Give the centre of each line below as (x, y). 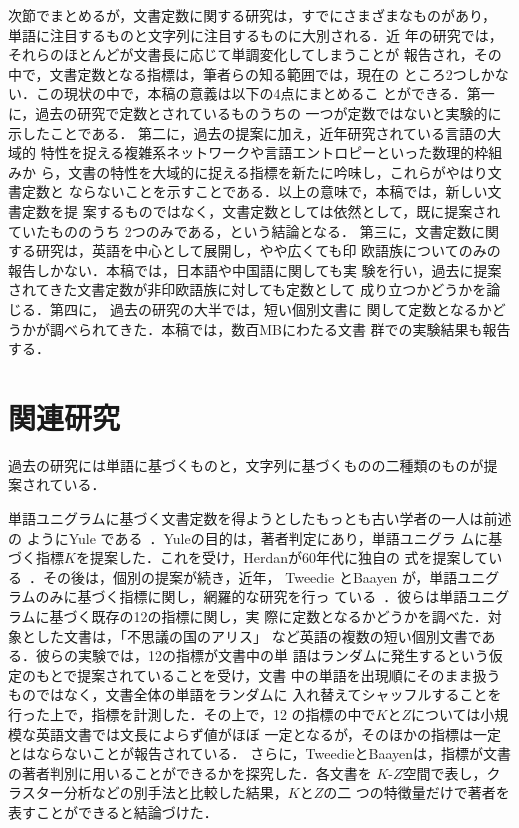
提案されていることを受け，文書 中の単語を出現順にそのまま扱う (289, 674)
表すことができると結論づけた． (113, 811)
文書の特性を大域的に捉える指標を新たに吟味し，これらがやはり (278, 171)
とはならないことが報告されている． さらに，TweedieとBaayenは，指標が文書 (260, 753)
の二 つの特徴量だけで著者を (416, 792)
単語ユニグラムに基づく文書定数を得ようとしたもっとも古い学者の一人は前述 (260, 518)
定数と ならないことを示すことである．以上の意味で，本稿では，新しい (254, 191)
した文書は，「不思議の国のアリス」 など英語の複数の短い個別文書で (258, 635)
